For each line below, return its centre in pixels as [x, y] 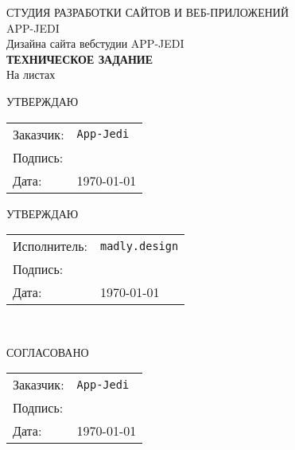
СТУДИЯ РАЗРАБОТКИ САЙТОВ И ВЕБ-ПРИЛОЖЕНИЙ [148, 12]
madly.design [139, 246]
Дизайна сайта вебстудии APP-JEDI [95, 43]
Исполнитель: [50, 246]
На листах [31, 74]
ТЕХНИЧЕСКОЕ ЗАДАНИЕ [80, 59]
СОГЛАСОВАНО [48, 352]
